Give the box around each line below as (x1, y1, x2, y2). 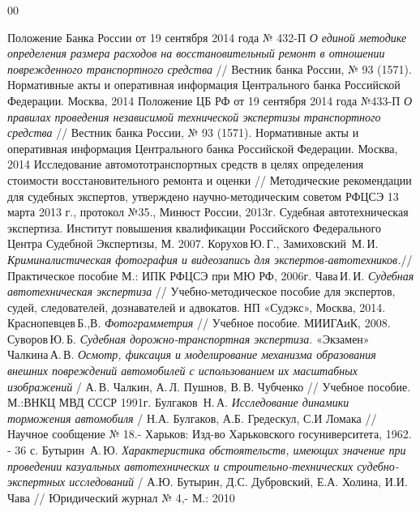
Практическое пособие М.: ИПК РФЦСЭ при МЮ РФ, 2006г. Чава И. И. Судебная (7, 267, 414, 284)
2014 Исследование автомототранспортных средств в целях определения (7, 156, 364, 173)
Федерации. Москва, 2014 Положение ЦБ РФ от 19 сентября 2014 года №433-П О (7, 92, 413, 109)
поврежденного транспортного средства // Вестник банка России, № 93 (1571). (7, 60, 412, 77)
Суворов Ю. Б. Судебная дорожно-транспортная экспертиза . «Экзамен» (7, 330, 370, 347)
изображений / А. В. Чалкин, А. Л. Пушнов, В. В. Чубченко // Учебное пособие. (7, 378, 411, 395)
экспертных (7, 473, 66, 490)
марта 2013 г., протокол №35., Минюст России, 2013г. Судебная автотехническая (7, 203, 409, 220)
